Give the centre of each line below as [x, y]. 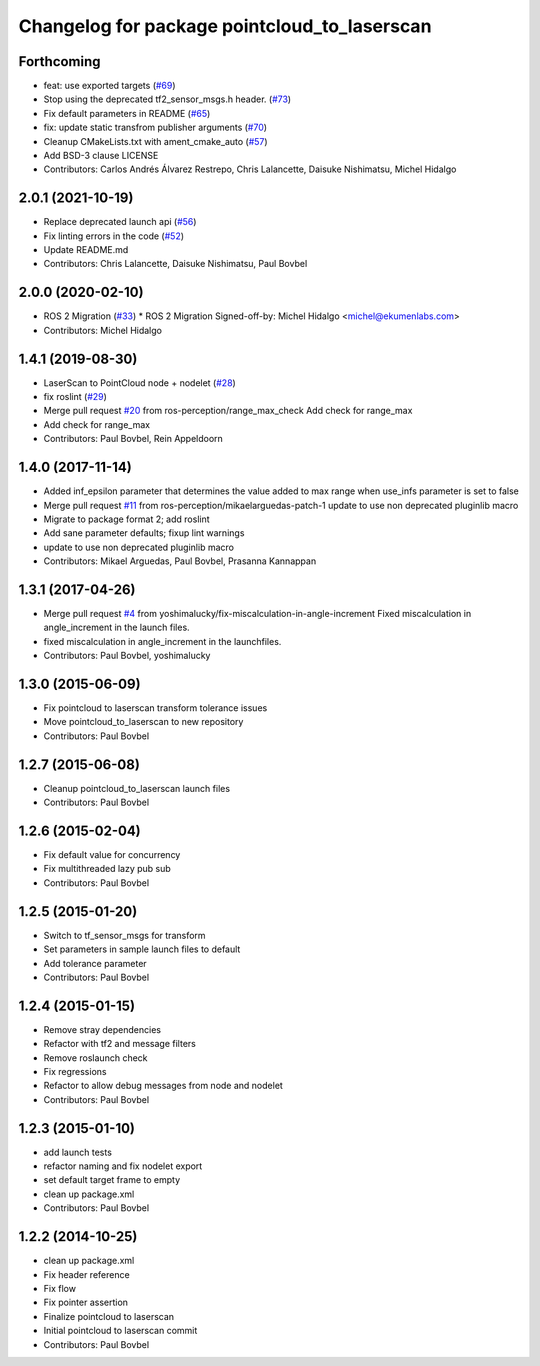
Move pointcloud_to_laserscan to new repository [143, 722]
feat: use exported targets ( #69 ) [109, 86]
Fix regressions [75, 1072]
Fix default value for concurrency [112, 855]
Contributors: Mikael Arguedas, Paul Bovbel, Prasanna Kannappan [180, 561]
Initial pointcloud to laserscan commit [120, 1331]
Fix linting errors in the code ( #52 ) [114, 236]
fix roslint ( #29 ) [75, 397]
